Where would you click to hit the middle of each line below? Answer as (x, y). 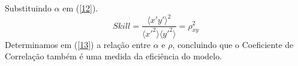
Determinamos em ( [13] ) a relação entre (78, 44)
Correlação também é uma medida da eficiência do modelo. (114, 56)
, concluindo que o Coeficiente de (233, 44)
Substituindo (28, 8)
